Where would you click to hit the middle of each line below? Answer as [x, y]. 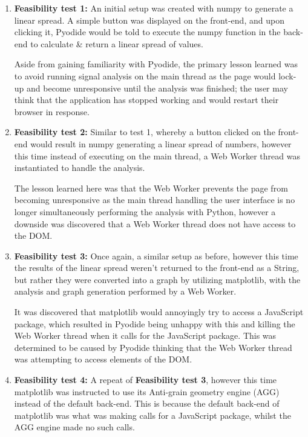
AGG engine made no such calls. [74, 427]
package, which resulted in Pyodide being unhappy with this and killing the [155, 323]
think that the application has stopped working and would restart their [146, 100]
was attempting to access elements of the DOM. [103, 359]
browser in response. [52, 111]
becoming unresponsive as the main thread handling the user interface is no [155, 200]
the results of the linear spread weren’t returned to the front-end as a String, [157, 268]
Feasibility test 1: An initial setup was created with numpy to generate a [154, 8]
